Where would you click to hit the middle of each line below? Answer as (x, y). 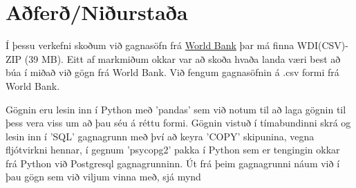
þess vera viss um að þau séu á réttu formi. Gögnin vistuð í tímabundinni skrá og (178, 123)
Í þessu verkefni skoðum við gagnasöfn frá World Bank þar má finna (150, 45)
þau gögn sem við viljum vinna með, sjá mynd (103, 177)
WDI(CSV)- (322, 45)
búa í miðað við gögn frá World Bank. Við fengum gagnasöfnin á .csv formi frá (172, 72)
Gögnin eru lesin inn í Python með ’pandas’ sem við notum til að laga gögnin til (176, 109)
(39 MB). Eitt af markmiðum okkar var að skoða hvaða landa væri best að (182, 58)
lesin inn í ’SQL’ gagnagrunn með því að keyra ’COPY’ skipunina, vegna (160, 136)
